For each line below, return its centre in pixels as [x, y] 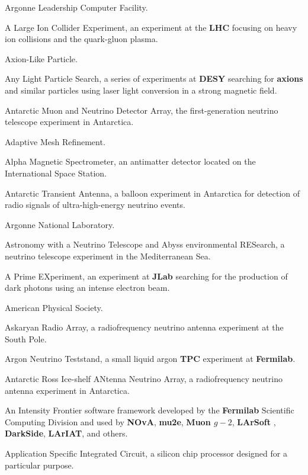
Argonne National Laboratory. [60, 224]
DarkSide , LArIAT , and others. [66, 433]
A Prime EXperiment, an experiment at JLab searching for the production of [146, 276]
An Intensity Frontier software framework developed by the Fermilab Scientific [150, 410]
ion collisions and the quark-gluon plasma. [81, 39]
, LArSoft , [254, 421]
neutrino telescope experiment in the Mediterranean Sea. [108, 256]
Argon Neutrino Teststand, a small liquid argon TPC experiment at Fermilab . [150, 359]
